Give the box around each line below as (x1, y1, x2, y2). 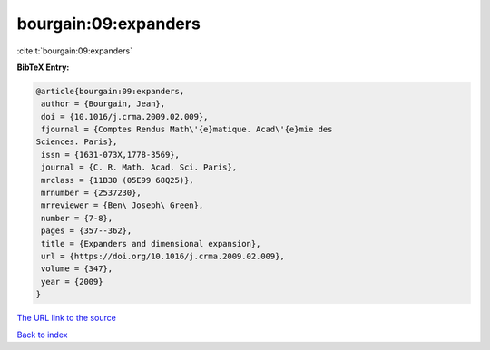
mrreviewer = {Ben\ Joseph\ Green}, (41, 200, 204, 210)
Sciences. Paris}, (35, 137, 118, 147)
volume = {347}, (41, 264, 113, 274)
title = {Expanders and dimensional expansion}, (41, 238, 261, 248)
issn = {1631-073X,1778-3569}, (41, 150, 181, 160)
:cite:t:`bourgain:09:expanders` (16, 45, 133, 56)
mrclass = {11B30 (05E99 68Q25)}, (41, 175, 194, 185)
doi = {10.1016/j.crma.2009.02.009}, (41, 112, 209, 122)
